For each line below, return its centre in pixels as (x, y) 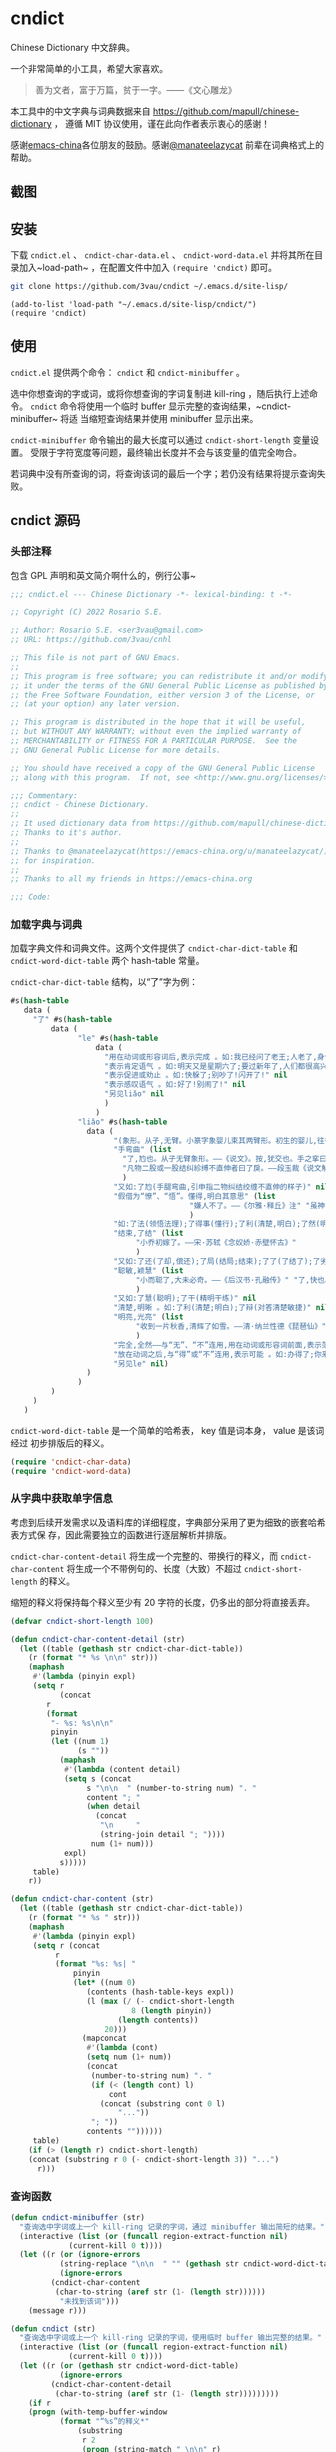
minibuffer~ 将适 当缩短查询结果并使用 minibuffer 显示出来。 (134, 418)
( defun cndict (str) (53, 2328)
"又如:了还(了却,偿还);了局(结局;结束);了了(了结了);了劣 (220, 1261)
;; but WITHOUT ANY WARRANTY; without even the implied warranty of (156, 732)
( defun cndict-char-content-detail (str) (98, 1639)
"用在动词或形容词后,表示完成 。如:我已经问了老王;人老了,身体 (218, 1057)
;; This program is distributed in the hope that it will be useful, (158, 722)
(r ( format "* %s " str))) (84, 1918)
